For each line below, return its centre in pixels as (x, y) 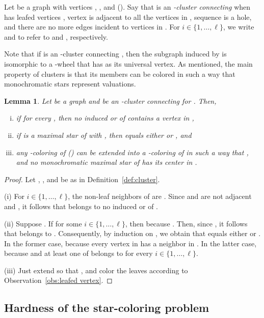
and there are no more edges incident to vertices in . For (92, 27)
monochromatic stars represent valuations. (70, 84)
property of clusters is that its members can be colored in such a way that (120, 74)
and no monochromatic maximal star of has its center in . (107, 162)
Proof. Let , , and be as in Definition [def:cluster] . (82, 179)
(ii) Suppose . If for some (43, 223)
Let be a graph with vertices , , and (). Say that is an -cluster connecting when (127, 7)
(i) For (14, 196)
